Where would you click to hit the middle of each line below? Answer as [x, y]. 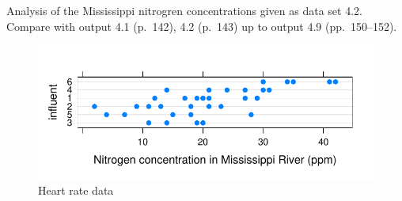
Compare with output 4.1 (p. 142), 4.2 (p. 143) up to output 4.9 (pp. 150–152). [202, 26]
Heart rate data [76, 190]
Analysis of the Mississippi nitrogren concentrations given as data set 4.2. [184, 10]
